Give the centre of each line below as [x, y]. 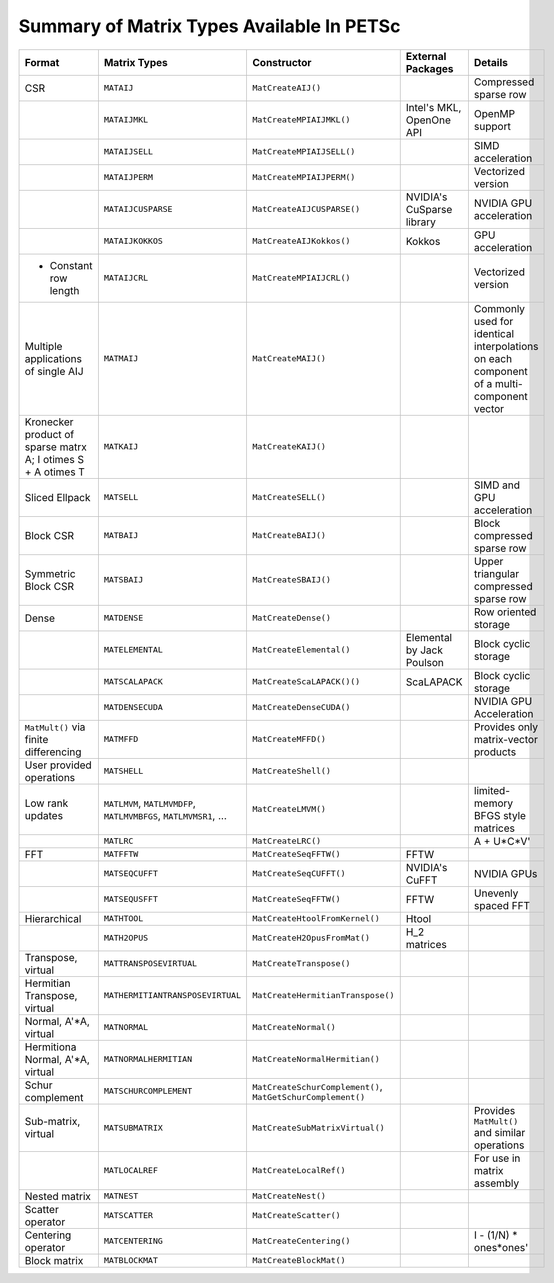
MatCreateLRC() [287, 841]
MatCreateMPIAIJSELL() [304, 151]
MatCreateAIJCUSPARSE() [306, 209]
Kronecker [49, 422]
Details [491, 62]
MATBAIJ [121, 535]
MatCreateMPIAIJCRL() [301, 278]
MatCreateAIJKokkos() [301, 241]
